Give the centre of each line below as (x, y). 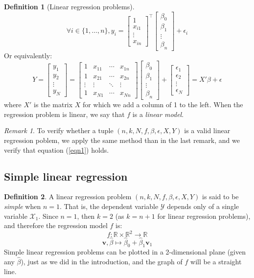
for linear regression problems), (204, 216)
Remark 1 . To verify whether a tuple (59, 130)
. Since (48, 216)
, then (86, 216)
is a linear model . (158, 114)
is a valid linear (207, 130)
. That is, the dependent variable (109, 206)
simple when (23, 206)
